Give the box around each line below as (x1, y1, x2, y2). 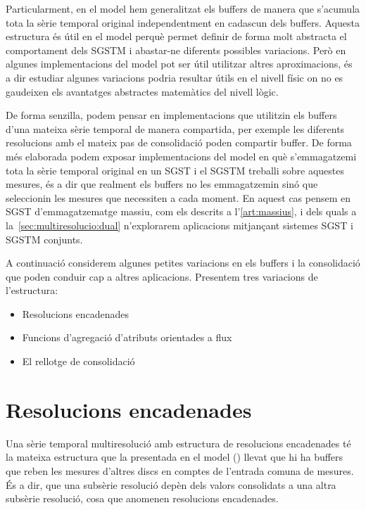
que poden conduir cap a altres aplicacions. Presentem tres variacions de (6, 269, 318, 283)
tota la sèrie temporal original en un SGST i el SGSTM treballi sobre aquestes (6, 162, 345, 177)
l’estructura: (6, 283, 58, 298)
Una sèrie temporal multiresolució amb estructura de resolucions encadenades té (6, 435, 351, 450)
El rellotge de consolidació (22, 354, 135, 369)
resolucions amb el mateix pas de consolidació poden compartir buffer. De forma (6, 135, 352, 150)
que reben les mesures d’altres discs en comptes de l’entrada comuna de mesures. (6, 463, 354, 478)
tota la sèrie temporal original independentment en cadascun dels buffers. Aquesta (6, 15, 360, 30)
